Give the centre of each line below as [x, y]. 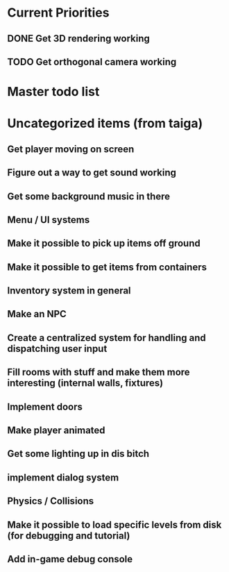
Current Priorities [58, 13]
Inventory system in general [69, 291]
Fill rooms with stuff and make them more [99, 372]
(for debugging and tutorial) [69, 536]
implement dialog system [63, 477]
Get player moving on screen [71, 149]
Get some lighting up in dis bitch [78, 454]
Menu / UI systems [49, 220]
